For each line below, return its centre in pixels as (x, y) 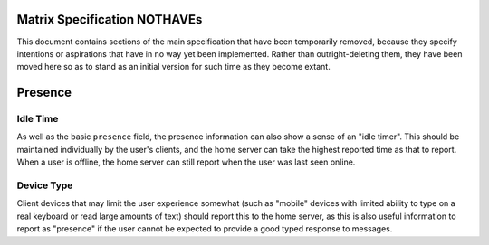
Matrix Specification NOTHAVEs (110, 19)
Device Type (45, 185)
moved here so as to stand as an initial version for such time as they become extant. (173, 67)
